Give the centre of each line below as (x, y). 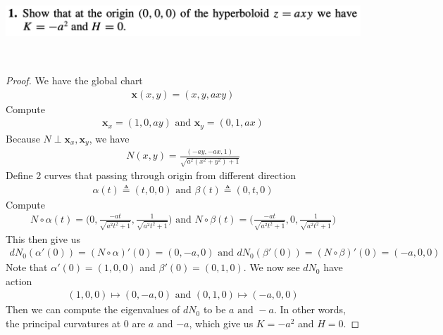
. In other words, (310, 309)
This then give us (43, 238)
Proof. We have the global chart (74, 80)
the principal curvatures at (63, 323)
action (19, 281)
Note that (27, 267)
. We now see (272, 267)
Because (23, 138)
